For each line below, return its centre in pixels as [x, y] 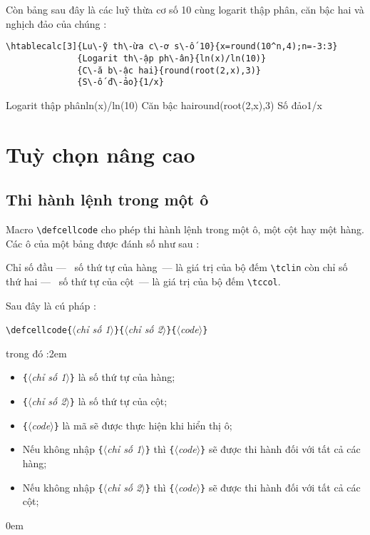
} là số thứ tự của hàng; [122, 377]
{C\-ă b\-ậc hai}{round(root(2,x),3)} [169, 70]
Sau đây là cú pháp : [51, 305]
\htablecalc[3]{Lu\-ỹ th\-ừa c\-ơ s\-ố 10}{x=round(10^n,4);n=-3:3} [172, 47]
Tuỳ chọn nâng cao [101, 154]
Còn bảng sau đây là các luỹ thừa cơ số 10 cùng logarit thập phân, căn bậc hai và [185, 9]
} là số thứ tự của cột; [118, 401]
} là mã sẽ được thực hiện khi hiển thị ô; [143, 425]
